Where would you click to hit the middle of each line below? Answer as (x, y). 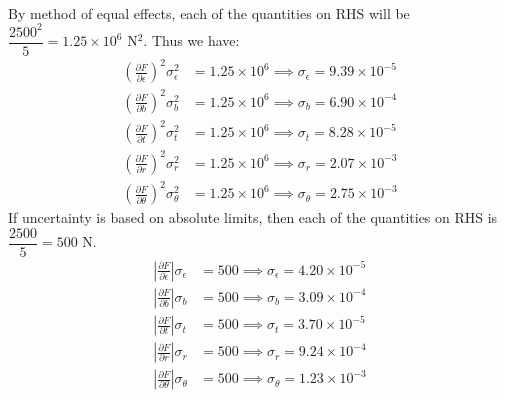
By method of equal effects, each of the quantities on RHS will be (209, 12)
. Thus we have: (191, 40)
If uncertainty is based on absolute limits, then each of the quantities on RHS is (253, 217)
